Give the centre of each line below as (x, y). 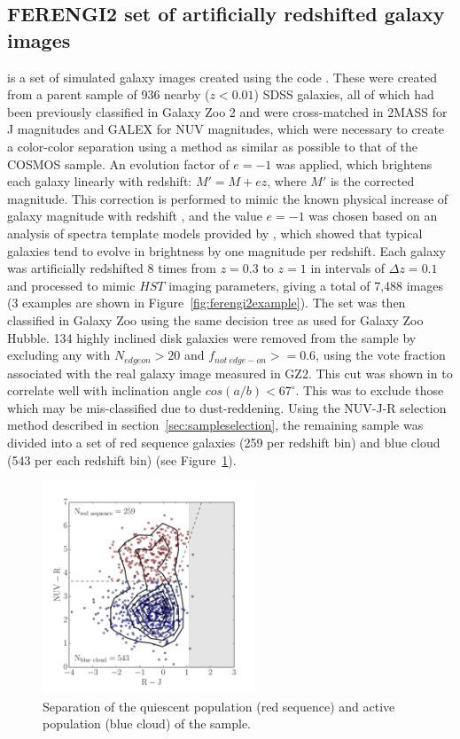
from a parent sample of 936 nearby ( (109, 94)
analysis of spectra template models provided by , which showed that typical (215, 233)
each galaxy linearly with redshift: (100, 181)
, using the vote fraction (381, 355)
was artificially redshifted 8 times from (112, 268)
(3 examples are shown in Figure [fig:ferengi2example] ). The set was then (207, 303)
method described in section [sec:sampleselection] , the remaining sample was (215, 425)
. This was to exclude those (370, 390)
